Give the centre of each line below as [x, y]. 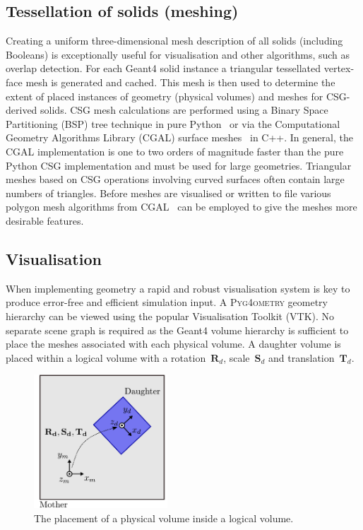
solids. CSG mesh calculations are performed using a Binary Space [184, 110]
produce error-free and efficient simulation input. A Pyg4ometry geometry [167, 302]
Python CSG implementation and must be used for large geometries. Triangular [179, 165]
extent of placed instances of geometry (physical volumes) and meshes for [165, 96]
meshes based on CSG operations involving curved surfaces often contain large [175, 179]
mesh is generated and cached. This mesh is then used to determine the [180, 82]
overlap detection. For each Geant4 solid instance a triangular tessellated [163, 68]
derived [22, 110]
